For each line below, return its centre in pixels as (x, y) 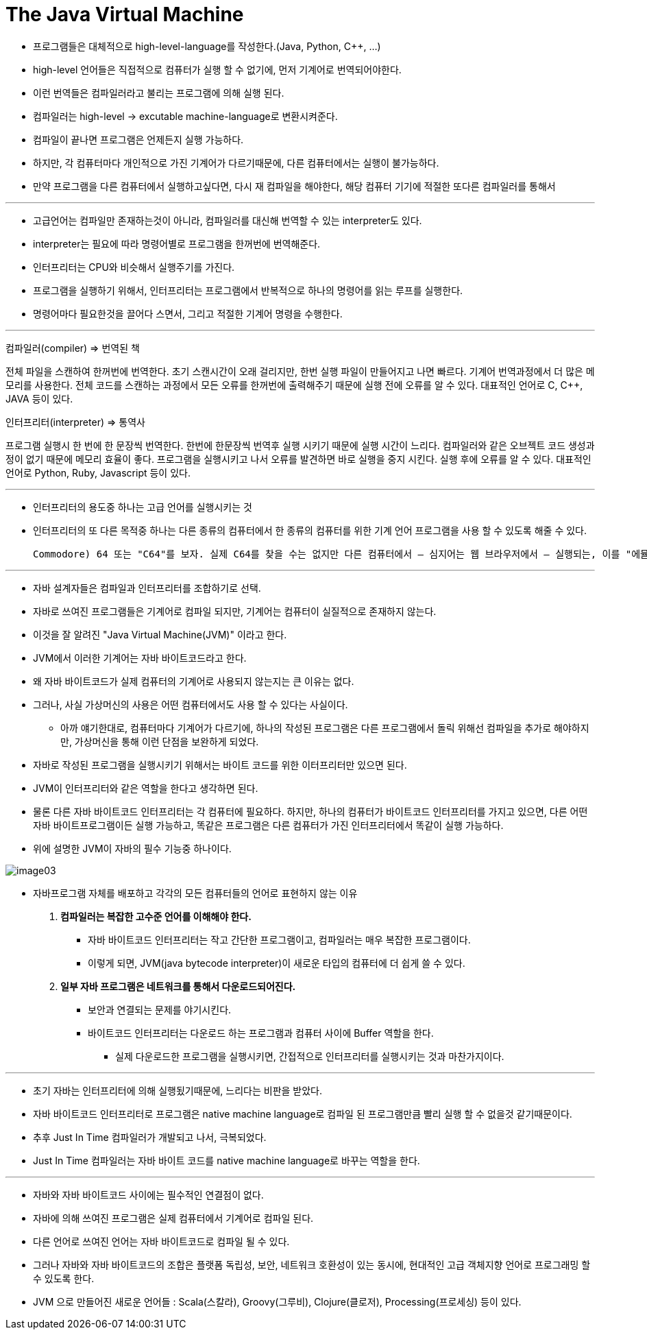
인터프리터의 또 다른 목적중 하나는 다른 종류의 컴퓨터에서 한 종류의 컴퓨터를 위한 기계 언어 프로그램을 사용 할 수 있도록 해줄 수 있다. (310, 530)
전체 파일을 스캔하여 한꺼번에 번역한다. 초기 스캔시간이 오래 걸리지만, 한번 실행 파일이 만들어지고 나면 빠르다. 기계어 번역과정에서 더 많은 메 (300, 371)
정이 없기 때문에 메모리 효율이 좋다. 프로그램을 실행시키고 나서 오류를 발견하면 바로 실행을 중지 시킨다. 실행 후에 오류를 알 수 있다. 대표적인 (298, 459)
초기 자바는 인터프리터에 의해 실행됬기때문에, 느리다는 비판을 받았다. (178, 1090)
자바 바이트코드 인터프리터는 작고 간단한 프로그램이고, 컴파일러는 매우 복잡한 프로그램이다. (279, 939)
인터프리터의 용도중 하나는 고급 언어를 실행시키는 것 (143, 507)
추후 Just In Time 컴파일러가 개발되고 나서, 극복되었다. (150, 1137)
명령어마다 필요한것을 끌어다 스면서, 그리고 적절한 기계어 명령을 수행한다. (188, 313)
